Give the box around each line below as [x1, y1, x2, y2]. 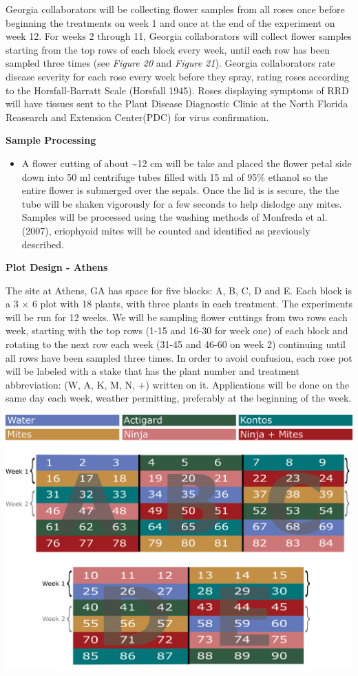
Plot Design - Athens [6, 260, 108, 274]
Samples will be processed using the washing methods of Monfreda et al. [21, 210, 328, 224]
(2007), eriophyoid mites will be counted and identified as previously [21, 223, 310, 237]
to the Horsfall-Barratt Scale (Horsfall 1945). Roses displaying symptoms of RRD [6, 83, 349, 97]
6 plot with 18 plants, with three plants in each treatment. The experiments [32, 296, 352, 311]
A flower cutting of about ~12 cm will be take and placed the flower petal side [21, 155, 352, 170]
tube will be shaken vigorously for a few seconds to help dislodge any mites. [21, 196, 342, 210]
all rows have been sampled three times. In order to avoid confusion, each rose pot [6, 350, 352, 364]
